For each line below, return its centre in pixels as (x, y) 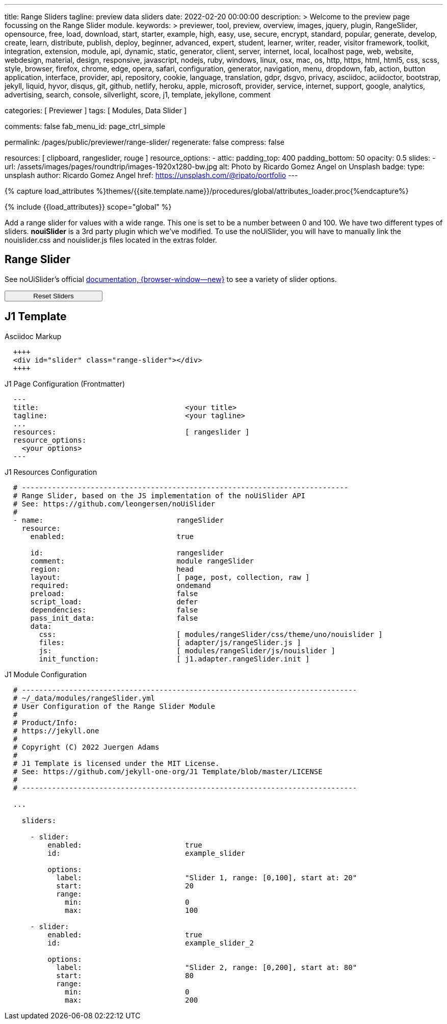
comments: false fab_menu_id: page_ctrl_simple (85, 126)
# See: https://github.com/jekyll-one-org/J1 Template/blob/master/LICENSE (168, 771)
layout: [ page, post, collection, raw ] (170, 577)
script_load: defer (114, 601)
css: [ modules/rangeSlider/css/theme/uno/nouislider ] (211, 634)
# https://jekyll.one (56, 731)
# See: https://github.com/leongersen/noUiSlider (114, 504)
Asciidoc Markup (33, 336)
